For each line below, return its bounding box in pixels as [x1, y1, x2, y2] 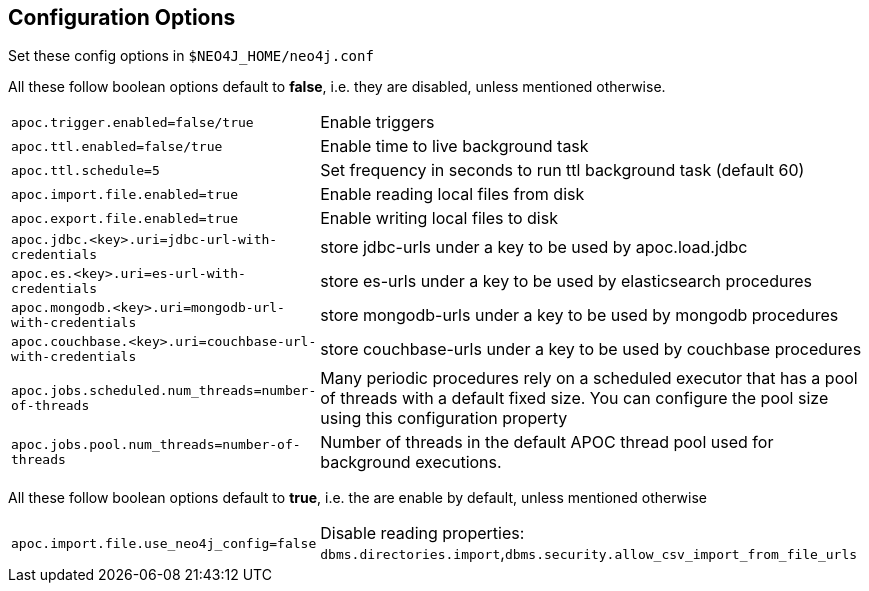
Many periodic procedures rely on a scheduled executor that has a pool [320, 368, 858, 389]
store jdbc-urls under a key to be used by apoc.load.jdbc [320, 237, 748, 258]
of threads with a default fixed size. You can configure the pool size [320, 388, 829, 409]
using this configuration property [320, 408, 568, 429]
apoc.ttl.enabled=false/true [11, 138, 223, 154]
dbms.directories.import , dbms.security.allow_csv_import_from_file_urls [320, 543, 858, 564]
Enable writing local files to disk [320, 208, 558, 229]
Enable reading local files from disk [320, 184, 585, 205]
